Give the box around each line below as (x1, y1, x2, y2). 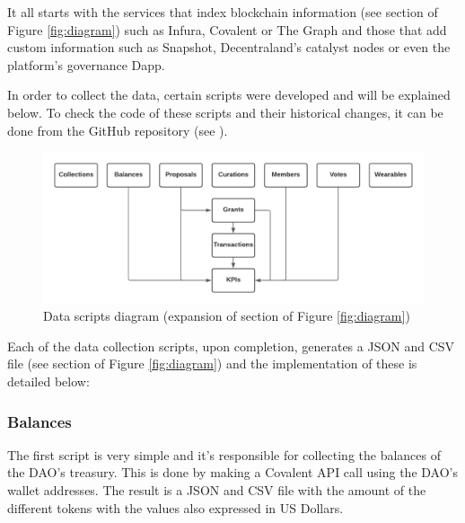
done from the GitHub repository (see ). (7, 120, 228, 139)
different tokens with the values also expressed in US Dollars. (7, 498, 344, 517)
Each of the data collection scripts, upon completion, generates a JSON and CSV (7, 336, 455, 355)
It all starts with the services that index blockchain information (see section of (7, 3, 438, 21)
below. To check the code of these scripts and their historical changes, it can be (7, 102, 443, 121)
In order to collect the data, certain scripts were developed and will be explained (7, 85, 451, 104)
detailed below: (7, 372, 90, 391)
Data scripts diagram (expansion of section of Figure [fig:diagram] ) (43, 306, 410, 325)
